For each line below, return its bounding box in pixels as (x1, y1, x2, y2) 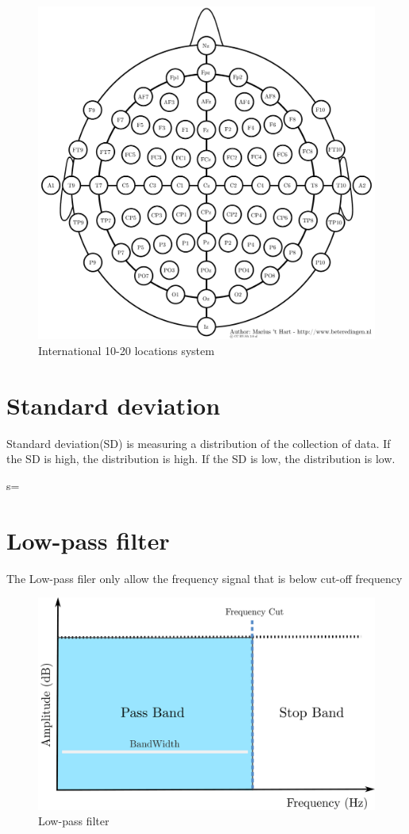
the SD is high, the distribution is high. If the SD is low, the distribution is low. (6, 450, 395, 467)
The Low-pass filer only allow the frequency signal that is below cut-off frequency (6, 570, 403, 586)
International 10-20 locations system (38, 342, 214, 359)
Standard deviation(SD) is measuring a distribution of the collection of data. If (6, 434, 391, 451)
